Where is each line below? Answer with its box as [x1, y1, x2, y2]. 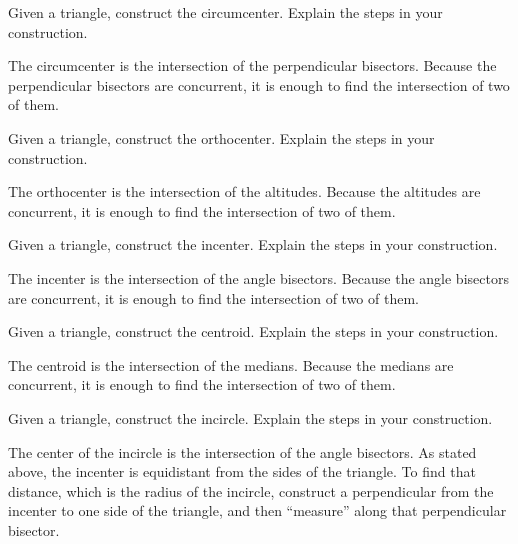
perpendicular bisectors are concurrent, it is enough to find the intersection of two [8, 74, 510, 95]
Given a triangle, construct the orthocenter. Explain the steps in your [8, 127, 435, 148]
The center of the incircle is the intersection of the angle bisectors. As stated [8, 441, 477, 462]
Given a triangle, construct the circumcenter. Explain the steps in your [8, 2, 443, 22]
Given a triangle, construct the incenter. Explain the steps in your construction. [8, 234, 498, 255]
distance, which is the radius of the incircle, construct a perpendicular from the [8, 480, 494, 501]
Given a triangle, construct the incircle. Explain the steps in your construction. [8, 407, 493, 428]
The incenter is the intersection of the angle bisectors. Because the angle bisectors [8, 267, 509, 288]
